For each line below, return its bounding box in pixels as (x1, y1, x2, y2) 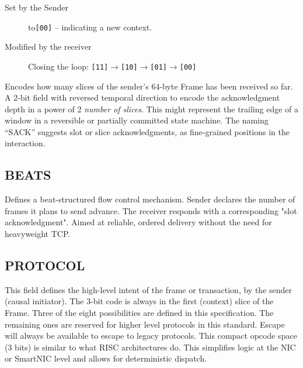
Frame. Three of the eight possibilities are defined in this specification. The (5, 307, 274, 319)
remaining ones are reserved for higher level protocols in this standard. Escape (5, 318, 285, 330)
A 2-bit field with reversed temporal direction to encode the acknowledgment (5, 91, 280, 104)
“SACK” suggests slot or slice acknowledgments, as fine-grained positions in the (5, 125, 290, 137)
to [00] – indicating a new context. (28, 20, 152, 33)
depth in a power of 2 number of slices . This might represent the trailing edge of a (5, 102, 299, 115)
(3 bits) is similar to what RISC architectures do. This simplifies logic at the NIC (5, 341, 296, 353)
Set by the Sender (5, 1, 68, 13)
